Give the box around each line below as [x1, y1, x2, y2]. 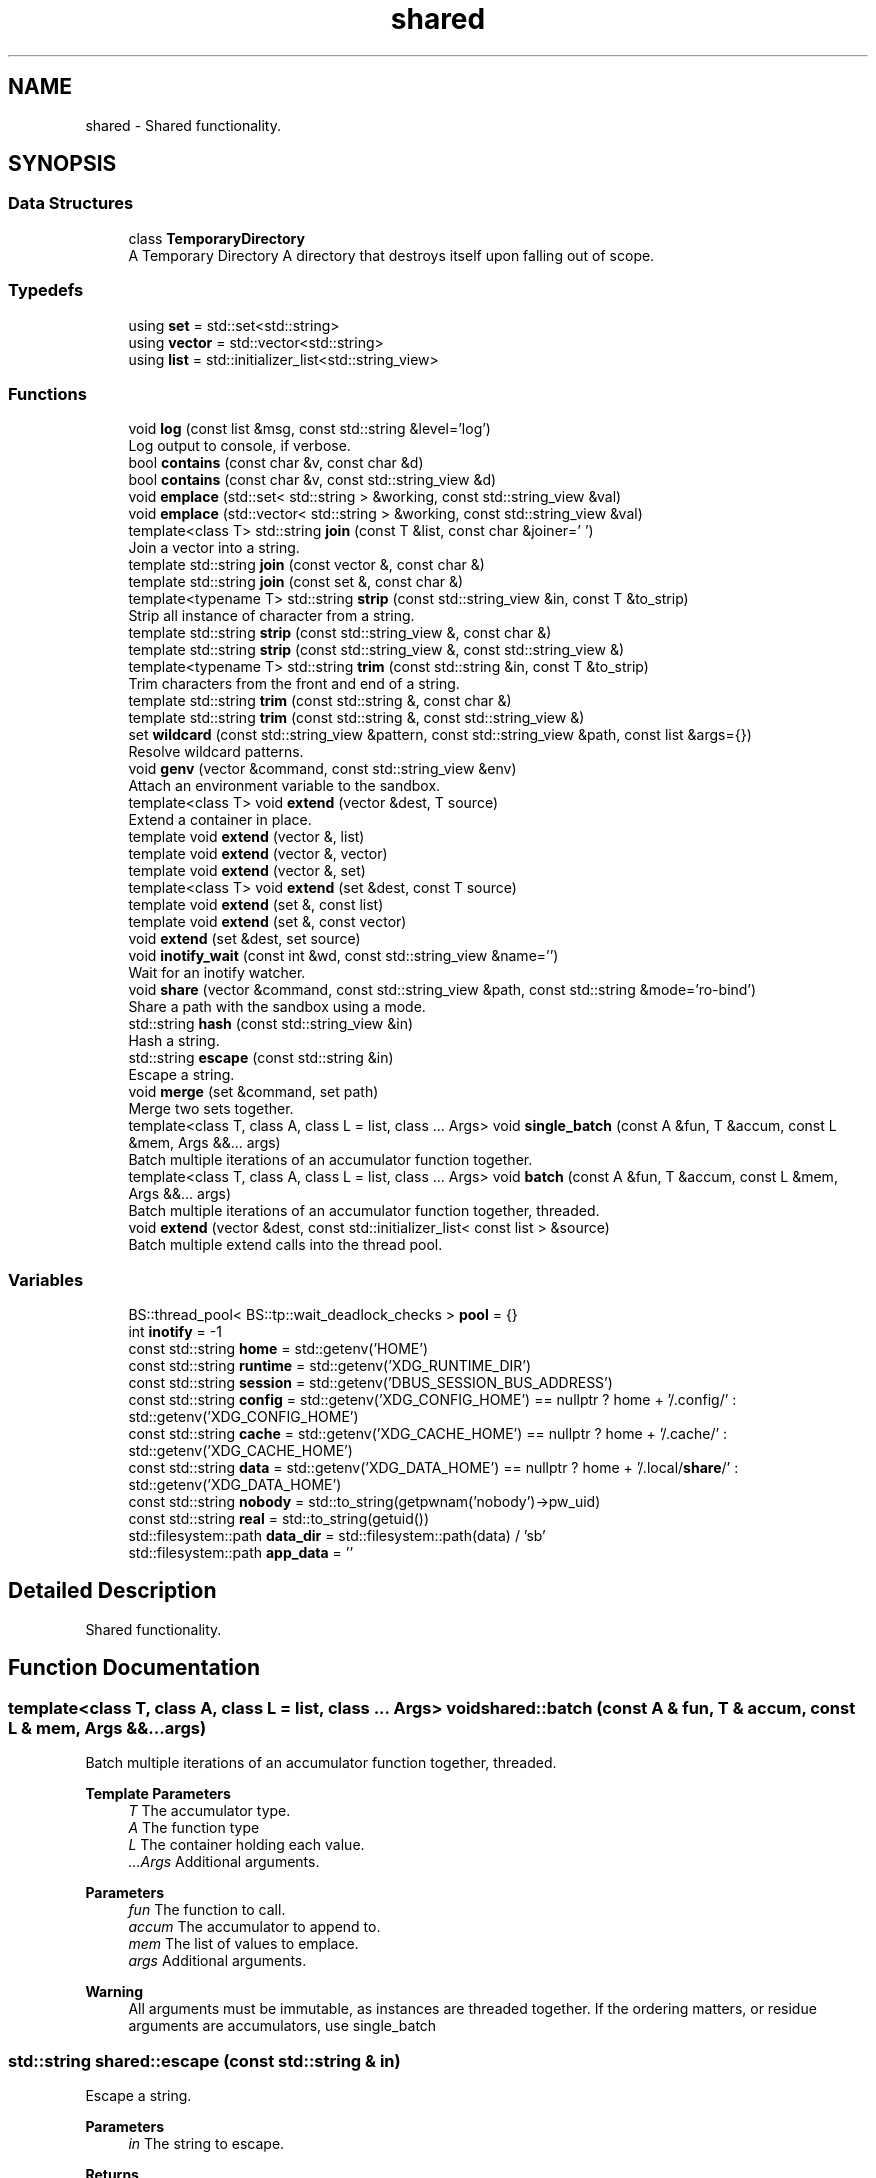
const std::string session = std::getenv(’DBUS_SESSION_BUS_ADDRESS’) [128, 1374, 613, 1392]
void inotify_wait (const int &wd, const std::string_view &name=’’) [128, 947, 559, 965]
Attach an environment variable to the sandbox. [128, 777, 441, 795]
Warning [85, 1983, 144, 2001]
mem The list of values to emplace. [128, 1935, 359, 1953]
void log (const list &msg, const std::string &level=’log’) [128, 420, 491, 438]
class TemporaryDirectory [128, 229, 305, 247]
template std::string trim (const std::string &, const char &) [128, 692, 512, 710]
